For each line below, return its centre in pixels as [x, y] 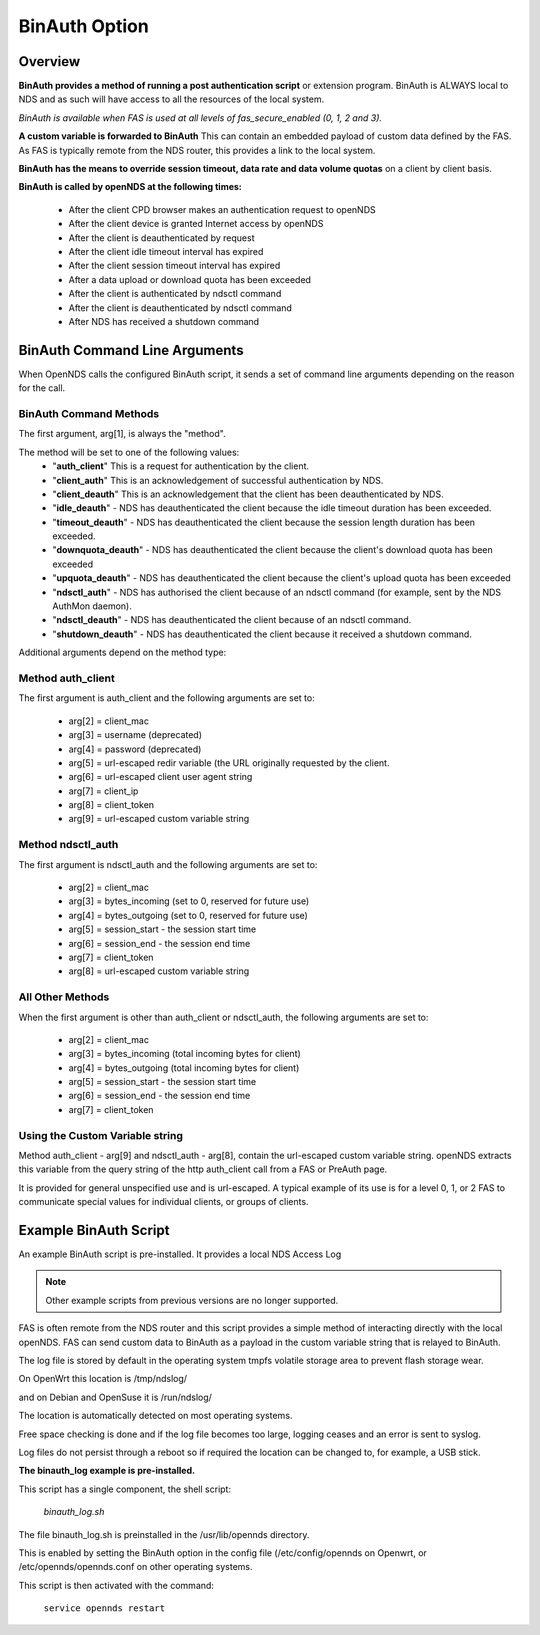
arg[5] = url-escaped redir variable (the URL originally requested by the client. [229, 762]
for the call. [42, 388]
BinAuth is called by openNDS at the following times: [130, 187]
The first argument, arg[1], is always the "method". [122, 434]
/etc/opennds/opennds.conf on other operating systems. [136, 1567]
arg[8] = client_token [111, 805]
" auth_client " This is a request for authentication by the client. [181, 466]
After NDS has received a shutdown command [164, 321]
